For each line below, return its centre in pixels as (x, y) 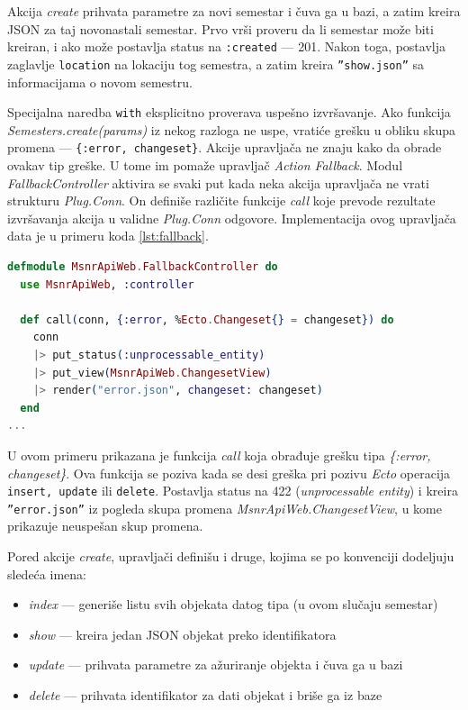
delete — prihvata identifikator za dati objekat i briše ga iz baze (205, 694)
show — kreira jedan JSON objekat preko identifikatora (182, 634)
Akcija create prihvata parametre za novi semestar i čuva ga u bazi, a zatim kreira (234, 11)
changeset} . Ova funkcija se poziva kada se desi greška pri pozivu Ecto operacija (229, 473)
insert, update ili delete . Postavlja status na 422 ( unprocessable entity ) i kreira (233, 491)
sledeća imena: (47, 573)
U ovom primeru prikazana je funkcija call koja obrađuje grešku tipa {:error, (219, 455)
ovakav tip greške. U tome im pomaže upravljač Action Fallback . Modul (205, 165)
